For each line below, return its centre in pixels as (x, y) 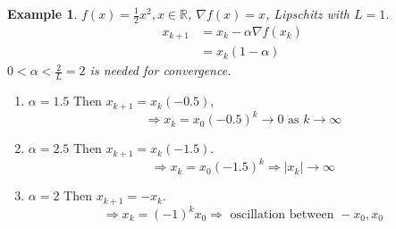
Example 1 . (42, 13)
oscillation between (282, 215)
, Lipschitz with (308, 13)
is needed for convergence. (160, 70)
